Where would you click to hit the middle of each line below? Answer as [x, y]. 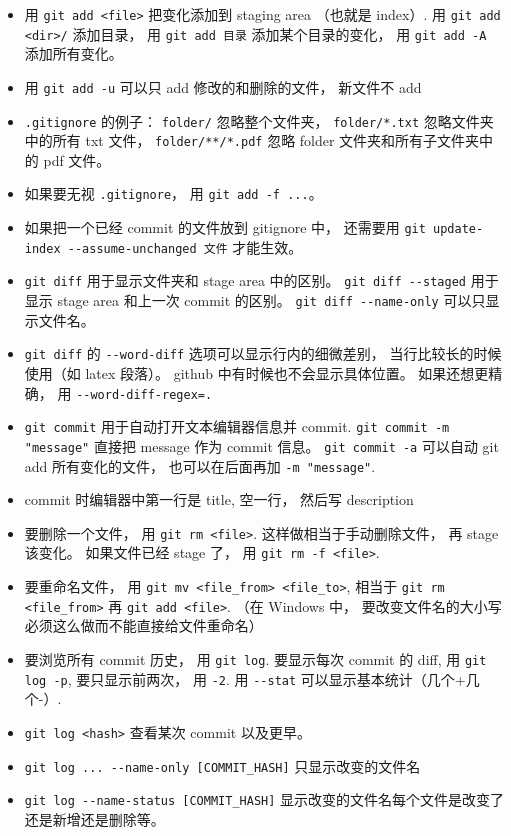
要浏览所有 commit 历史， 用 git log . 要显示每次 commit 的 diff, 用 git [255, 659]
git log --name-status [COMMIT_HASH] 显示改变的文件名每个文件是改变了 [264, 799]
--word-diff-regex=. [144, 394]
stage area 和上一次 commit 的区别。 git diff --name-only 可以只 [271, 300]
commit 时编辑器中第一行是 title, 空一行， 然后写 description [219, 499]
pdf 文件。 [77, 159]
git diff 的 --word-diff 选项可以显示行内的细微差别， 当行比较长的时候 [263, 353]
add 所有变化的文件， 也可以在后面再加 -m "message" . [200, 465]
